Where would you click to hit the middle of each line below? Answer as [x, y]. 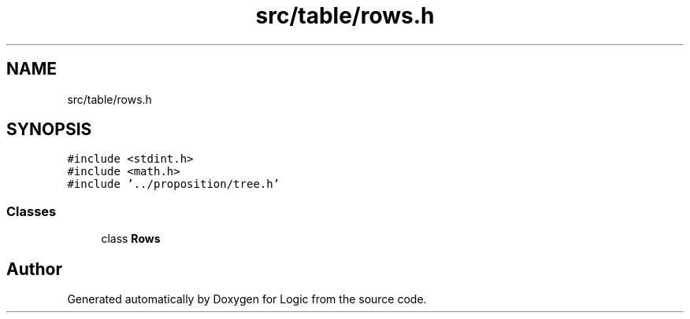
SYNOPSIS [49, 130]
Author [34, 269]
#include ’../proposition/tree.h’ [174, 184]
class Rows [131, 239]
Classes [32, 211]
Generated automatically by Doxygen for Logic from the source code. [247, 299]
